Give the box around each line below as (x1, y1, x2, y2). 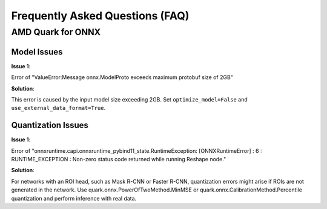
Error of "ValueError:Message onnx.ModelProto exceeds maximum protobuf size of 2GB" (11, 74, 233, 81)
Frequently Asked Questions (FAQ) (11, 9, 190, 22)
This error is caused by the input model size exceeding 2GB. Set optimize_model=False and (11, 95, 248, 103)
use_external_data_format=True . (11, 104, 106, 112)
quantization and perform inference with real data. (11, 195, 137, 202)
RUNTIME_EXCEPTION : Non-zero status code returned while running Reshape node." (11, 155, 226, 162)
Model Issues (11, 47, 63, 57)
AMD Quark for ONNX (11, 27, 101, 37)
